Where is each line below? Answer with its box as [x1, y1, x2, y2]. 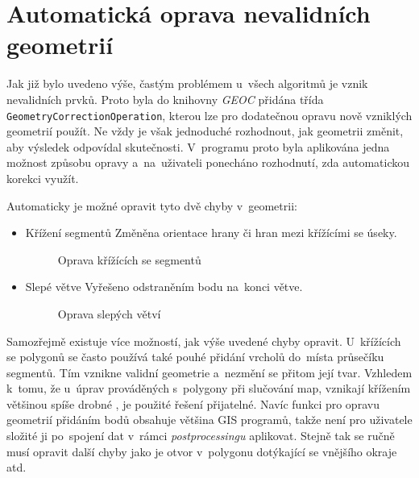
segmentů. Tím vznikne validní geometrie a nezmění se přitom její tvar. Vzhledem [6, 364, 413, 380]
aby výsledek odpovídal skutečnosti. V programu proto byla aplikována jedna [6, 138, 390, 155]
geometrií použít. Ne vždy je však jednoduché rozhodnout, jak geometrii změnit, [6, 123, 404, 139]
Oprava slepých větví [57, 305, 161, 322]
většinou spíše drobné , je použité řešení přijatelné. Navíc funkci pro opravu [6, 395, 380, 412]
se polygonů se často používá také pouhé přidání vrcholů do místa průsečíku [6, 348, 384, 365]
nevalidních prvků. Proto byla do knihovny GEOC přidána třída [6, 90, 324, 107]
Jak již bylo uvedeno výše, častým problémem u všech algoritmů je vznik [6, 75, 368, 92]
